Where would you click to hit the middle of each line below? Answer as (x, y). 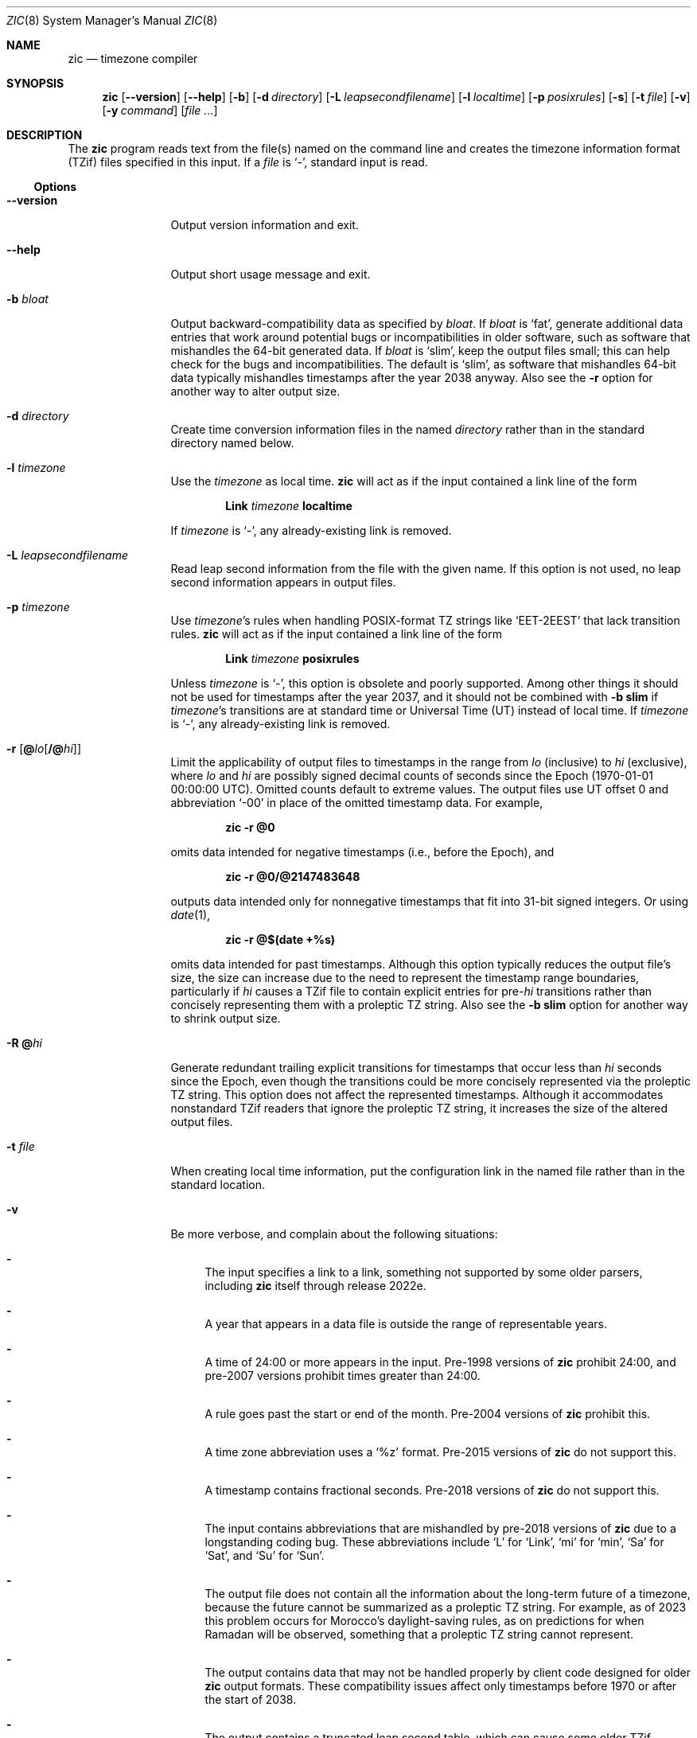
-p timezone (38, 607)
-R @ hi (24, 1043)
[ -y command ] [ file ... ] (160, 110)
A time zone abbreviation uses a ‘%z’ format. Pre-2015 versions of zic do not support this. (440, 1452)
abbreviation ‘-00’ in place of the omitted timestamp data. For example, (357, 803)
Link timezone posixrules (292, 659)
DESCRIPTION (45, 135)
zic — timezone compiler (133, 58)
